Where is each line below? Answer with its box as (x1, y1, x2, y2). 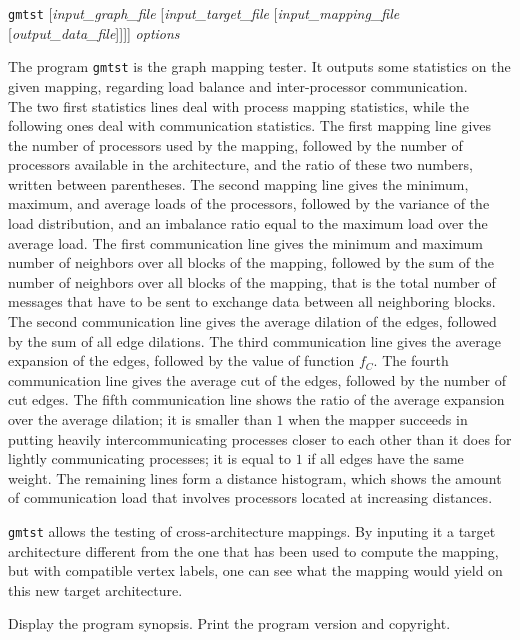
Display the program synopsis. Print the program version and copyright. (8, 613, 451, 634)
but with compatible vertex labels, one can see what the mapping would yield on (8, 560, 503, 581)
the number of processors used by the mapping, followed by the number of (8, 134, 463, 155)
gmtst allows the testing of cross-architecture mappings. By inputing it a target (8, 520, 496, 541)
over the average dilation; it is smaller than (8, 409, 272, 429)
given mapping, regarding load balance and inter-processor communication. (8, 75, 468, 96)
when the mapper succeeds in (288, 409, 468, 429)
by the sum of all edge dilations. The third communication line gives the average (8, 330, 502, 351)
